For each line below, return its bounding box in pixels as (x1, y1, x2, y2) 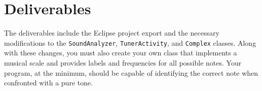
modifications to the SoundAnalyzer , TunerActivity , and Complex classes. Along (4, 37, 256, 48)
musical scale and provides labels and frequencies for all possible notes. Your (4, 57, 242, 68)
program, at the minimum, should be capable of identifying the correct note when (4, 67, 258, 78)
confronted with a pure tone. (4, 77, 93, 88)
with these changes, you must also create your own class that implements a (4, 47, 237, 58)
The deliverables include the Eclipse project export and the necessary (4, 27, 219, 38)
